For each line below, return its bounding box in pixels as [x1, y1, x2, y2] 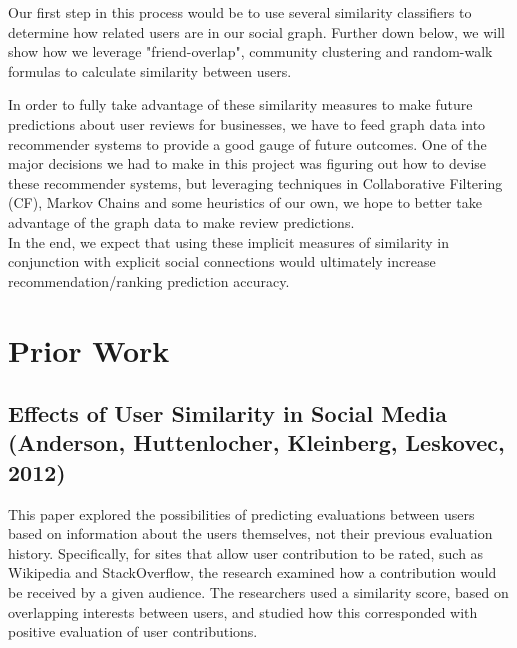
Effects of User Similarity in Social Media [8, 398, 448, 429]
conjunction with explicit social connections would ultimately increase [8, 251, 436, 272]
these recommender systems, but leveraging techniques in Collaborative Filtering [8, 172, 503, 193]
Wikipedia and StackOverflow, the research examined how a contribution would [8, 562, 497, 583]
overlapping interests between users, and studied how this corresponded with [8, 601, 478, 622]
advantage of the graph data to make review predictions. [8, 211, 355, 232]
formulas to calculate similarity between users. [8, 60, 292, 81]
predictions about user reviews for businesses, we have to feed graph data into [8, 113, 486, 134]
